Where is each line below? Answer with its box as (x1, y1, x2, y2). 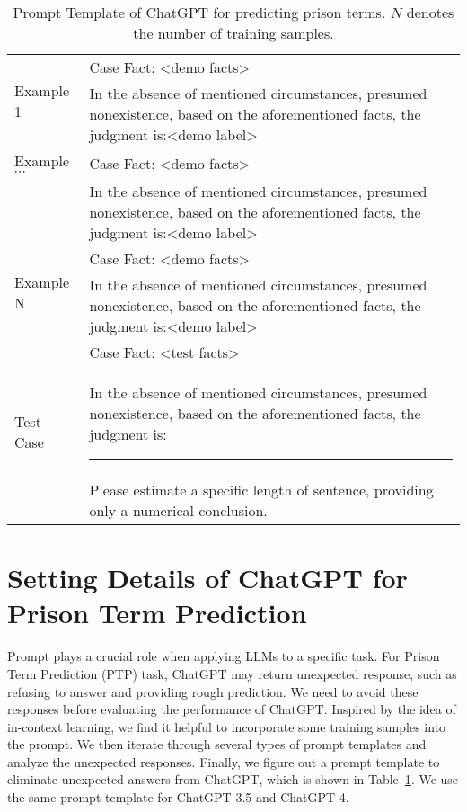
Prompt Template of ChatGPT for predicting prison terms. (13, 2, 386, 22)
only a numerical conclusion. (89, 500, 268, 521)
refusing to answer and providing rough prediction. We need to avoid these (7, 682, 419, 700)
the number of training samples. (133, 22, 334, 43)
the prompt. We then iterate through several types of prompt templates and (7, 735, 427, 754)
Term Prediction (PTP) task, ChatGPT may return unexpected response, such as (7, 664, 457, 683)
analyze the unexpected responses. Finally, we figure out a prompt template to (7, 752, 440, 771)
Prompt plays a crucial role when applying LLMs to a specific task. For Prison (7, 647, 440, 665)
